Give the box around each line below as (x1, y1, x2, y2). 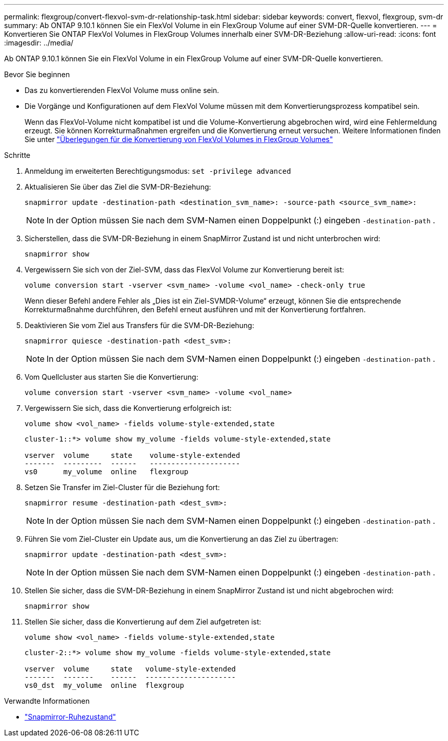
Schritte (4, 151, 31, 159)
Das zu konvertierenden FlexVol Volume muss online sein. (25, 86, 219, 95)
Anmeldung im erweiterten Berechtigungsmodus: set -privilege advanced (25, 167, 291, 175)
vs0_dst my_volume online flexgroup (25, 681, 184, 689)
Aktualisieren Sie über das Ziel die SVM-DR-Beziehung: (25, 182, 211, 191)
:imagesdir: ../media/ (4, 38, 74, 47)
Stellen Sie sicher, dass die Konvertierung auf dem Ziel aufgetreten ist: (25, 617, 261, 626)
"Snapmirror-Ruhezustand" (25, 712, 116, 721)
